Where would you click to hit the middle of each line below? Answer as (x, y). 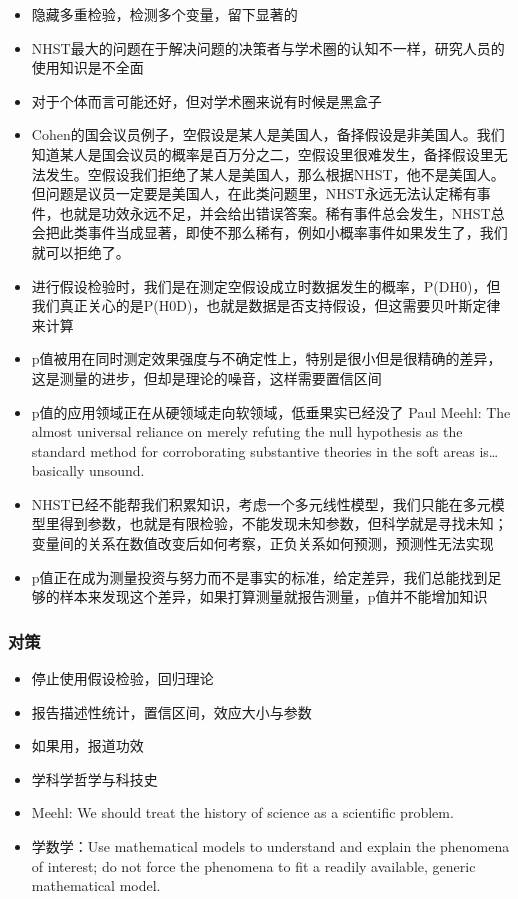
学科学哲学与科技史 (94, 778)
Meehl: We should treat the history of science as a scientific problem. (242, 812)
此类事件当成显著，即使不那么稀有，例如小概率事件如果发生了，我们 (283, 232)
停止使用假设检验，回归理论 (122, 678)
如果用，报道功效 (87, 745)
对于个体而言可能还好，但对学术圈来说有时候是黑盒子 (206, 100)
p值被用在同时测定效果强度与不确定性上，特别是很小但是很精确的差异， (266, 358)
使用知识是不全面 (87, 67)
